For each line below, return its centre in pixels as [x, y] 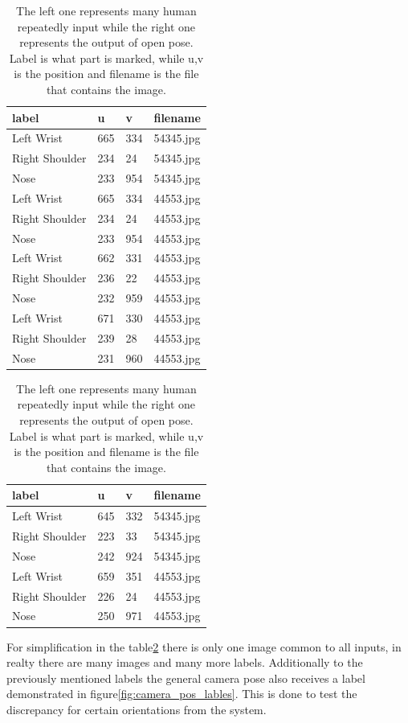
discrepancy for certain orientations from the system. [137, 709]
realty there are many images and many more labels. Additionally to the [185, 662]
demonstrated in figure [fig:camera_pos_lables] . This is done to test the [182, 694]
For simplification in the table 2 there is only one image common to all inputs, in [204, 646]
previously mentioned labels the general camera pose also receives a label [186, 678]
